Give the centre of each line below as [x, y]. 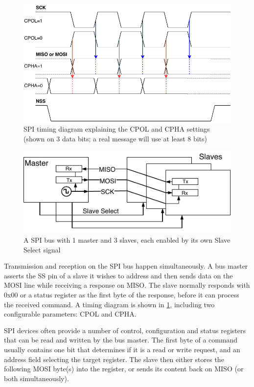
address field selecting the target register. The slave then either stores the [114, 359]
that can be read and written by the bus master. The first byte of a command [121, 340]
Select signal [42, 249]
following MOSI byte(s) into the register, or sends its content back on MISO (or [124, 369]
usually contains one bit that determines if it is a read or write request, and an [122, 349]
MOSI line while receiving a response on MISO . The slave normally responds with [127, 285]
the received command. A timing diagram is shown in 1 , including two [109, 304]
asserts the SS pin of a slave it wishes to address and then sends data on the [118, 275]
